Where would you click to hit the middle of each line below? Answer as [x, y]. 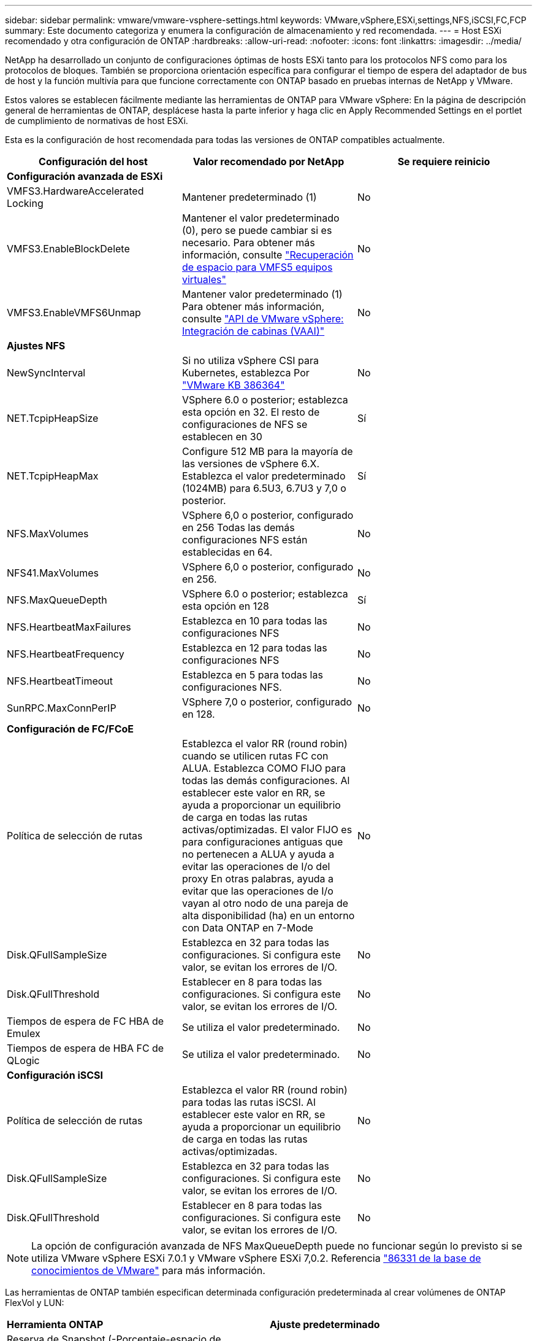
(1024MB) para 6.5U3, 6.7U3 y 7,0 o [264, 488]
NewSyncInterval [46, 373]
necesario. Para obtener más [248, 243]
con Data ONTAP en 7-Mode [247, 928]
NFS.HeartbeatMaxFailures [69, 627]
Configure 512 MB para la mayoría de [267, 451]
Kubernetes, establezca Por [246, 373]
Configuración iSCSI [55, 1075]
